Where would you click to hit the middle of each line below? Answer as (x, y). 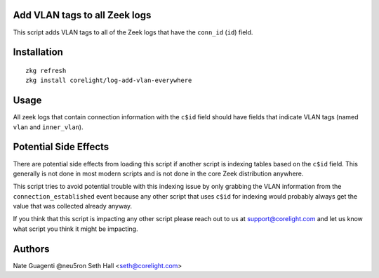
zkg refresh (46, 71)
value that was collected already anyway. (73, 206)
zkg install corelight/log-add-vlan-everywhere (109, 80)
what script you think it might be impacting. (75, 229)
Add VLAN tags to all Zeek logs (82, 15)
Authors (31, 249)
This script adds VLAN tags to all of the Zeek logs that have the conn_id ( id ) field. (133, 32)
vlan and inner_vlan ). (48, 127)
